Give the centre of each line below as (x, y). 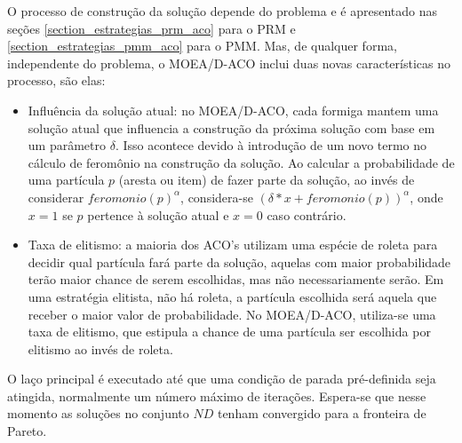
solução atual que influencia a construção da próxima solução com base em (231, 127)
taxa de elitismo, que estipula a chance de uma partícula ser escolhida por (229, 332)
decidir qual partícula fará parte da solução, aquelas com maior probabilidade (239, 261)
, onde (426, 197)
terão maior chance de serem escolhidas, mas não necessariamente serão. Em (236, 279)
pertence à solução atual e (158, 214)
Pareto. (27, 431)
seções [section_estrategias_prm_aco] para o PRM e (151, 28)
